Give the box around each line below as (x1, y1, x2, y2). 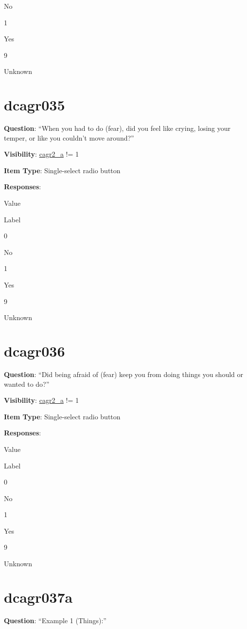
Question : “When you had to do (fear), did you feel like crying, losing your (4, 123, 231, 133)
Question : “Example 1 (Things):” (4, 615, 106, 625)
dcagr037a (4, 587, 73, 607)
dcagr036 (4, 341, 65, 360)
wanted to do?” (4, 378, 50, 389)
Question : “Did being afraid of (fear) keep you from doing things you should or (4, 369, 244, 379)
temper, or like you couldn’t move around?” (4, 132, 134, 143)
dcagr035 (4, 95, 65, 115)
